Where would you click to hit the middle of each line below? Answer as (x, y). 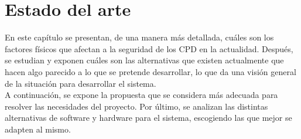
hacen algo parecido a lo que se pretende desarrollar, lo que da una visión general (150, 71)
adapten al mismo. (38, 129)
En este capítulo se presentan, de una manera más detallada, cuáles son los (139, 37)
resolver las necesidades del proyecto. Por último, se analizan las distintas (136, 106)
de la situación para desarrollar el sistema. (81, 83)
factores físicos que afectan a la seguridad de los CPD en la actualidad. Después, (149, 48)
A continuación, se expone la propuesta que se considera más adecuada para (141, 95)
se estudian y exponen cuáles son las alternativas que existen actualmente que (144, 60)
